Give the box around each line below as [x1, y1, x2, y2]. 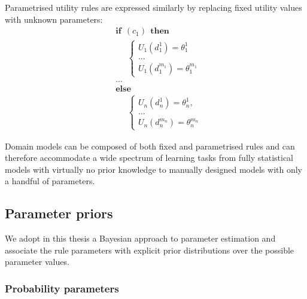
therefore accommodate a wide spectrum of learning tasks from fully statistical [5, 151, 294, 164]
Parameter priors [5, 204, 113, 222]
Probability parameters [5, 280, 119, 295]
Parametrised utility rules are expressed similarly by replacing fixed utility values [5, 1, 302, 13]
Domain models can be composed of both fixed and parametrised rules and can [5, 139, 295, 152]
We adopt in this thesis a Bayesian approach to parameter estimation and [5, 232, 276, 245]
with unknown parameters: [5, 13, 103, 25]
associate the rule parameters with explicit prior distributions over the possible [5, 243, 294, 256]
